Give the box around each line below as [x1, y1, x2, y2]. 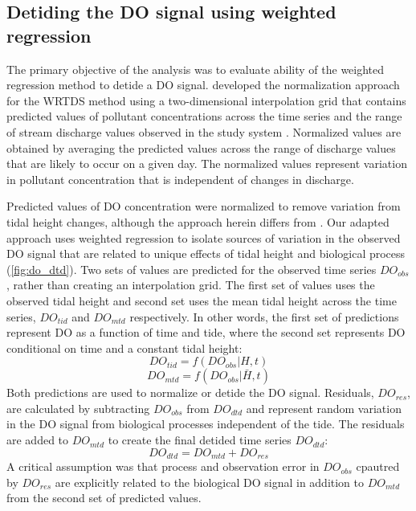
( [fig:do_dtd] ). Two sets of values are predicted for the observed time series [6, 260, 377, 277]
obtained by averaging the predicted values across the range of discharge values [6, 139, 396, 156]
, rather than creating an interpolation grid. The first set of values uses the [6, 276, 375, 293]
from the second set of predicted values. [6, 489, 202, 506]
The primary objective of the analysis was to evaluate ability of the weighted [6, 60, 385, 77]
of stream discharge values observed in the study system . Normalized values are [6, 123, 402, 140]
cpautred [356, 458, 400, 475]
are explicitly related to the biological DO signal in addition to [55, 473, 365, 490]
